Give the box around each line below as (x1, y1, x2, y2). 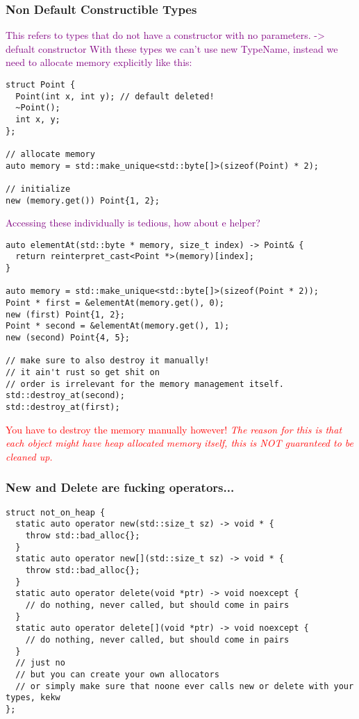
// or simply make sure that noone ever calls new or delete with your (15, 681, 354, 691)
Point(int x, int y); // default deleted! (15, 91, 215, 101)
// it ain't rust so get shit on (6, 367, 160, 378)
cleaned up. (6, 449, 53, 463)
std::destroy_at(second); (6, 390, 125, 401)
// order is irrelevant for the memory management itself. (6, 379, 284, 389)
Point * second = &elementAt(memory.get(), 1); (6, 321, 230, 331)
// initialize (6, 183, 71, 194)
